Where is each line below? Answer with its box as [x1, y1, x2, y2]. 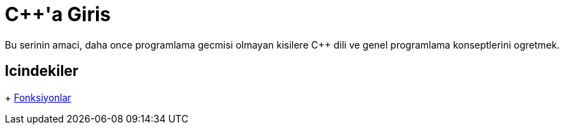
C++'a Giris [5, 3, 111, 26]
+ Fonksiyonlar [5, 91, 71, 103]
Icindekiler [5, 62, 79, 80]
